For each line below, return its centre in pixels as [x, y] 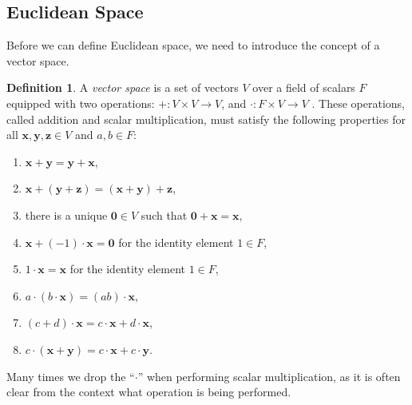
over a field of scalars [304, 87]
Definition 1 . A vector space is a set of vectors [123, 87]
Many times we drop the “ [71, 376]
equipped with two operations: [81, 103]
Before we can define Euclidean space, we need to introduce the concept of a [193, 45]
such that [164, 214]
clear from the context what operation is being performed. [149, 392]
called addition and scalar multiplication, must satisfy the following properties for [206, 119]
